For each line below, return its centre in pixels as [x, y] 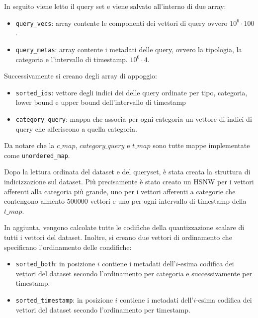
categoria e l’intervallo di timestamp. [72, 59]
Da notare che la [29, 145]
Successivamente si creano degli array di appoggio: [81, 76]
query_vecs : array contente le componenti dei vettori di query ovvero [122, 23]
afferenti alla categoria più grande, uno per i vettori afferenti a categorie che [120, 191]
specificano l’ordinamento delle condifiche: [68, 247]
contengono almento [35, 201]
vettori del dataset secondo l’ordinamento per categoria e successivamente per [134, 273]
